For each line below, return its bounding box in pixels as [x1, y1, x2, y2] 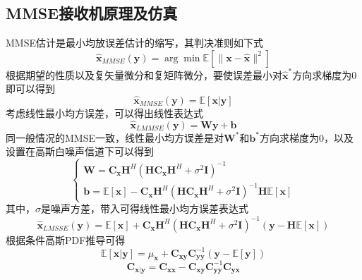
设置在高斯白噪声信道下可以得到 [6, 144, 154, 159]
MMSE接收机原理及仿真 [6, 2, 178, 24]
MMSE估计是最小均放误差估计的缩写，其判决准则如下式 [6, 35, 263, 50]
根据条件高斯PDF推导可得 [6, 232, 126, 247]
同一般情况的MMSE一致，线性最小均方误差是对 [6, 130, 224, 145]
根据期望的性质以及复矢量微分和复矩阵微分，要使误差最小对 [6, 67, 282, 82]
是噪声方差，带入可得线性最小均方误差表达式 [41, 201, 248, 216]
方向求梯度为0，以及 [259, 130, 354, 145]
